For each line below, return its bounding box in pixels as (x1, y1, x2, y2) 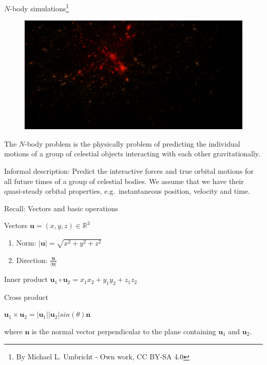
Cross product (4, 291, 49, 302)
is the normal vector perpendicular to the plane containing (32, 326, 216, 337)
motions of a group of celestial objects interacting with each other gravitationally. (4, 148, 260, 159)
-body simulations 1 (10, 2, 69, 13)
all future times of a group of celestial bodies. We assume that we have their (4, 175, 244, 186)
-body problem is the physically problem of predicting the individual (25, 138, 240, 149)
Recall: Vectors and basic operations (4, 202, 118, 213)
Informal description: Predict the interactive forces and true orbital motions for (4, 166, 254, 176)
